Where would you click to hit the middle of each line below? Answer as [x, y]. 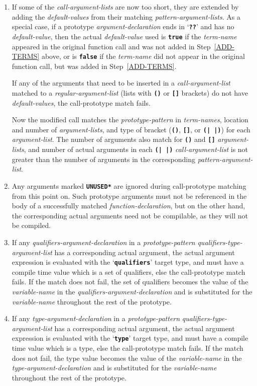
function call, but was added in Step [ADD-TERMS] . [94, 66]
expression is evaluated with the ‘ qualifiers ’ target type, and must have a [128, 262]
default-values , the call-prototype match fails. [81, 102]
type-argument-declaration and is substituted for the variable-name [114, 368]
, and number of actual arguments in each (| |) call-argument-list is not [136, 149]
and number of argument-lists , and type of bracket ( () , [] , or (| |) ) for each [131, 129]
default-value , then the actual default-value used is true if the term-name [124, 36]
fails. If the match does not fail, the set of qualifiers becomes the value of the [130, 282]
